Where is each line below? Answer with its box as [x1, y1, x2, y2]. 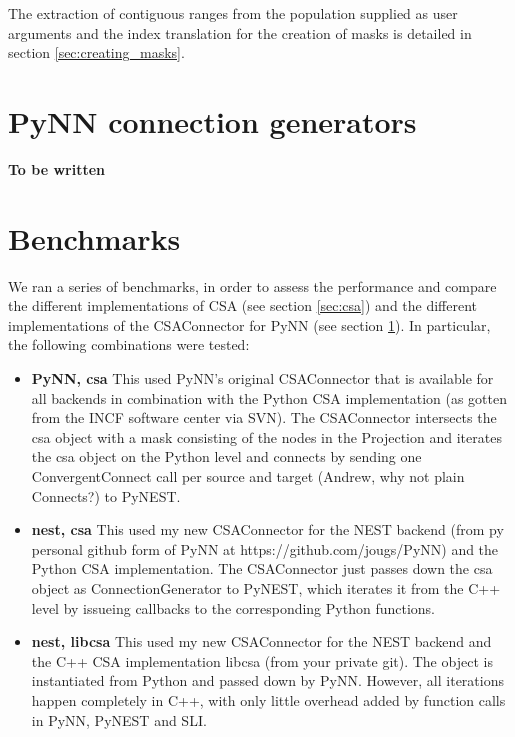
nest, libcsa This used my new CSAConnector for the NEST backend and [31, 631, 492, 652]
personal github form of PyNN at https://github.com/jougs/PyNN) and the [31, 538, 499, 559]
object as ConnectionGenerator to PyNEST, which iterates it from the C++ [31, 577, 501, 598]
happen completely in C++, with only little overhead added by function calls [31, 689, 506, 710]
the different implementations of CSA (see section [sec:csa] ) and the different [8, 295, 478, 316]
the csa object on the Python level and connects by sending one [31, 446, 422, 467]
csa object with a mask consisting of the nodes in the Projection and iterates [31, 426, 502, 447]
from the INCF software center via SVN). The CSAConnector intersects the [31, 407, 497, 428]
